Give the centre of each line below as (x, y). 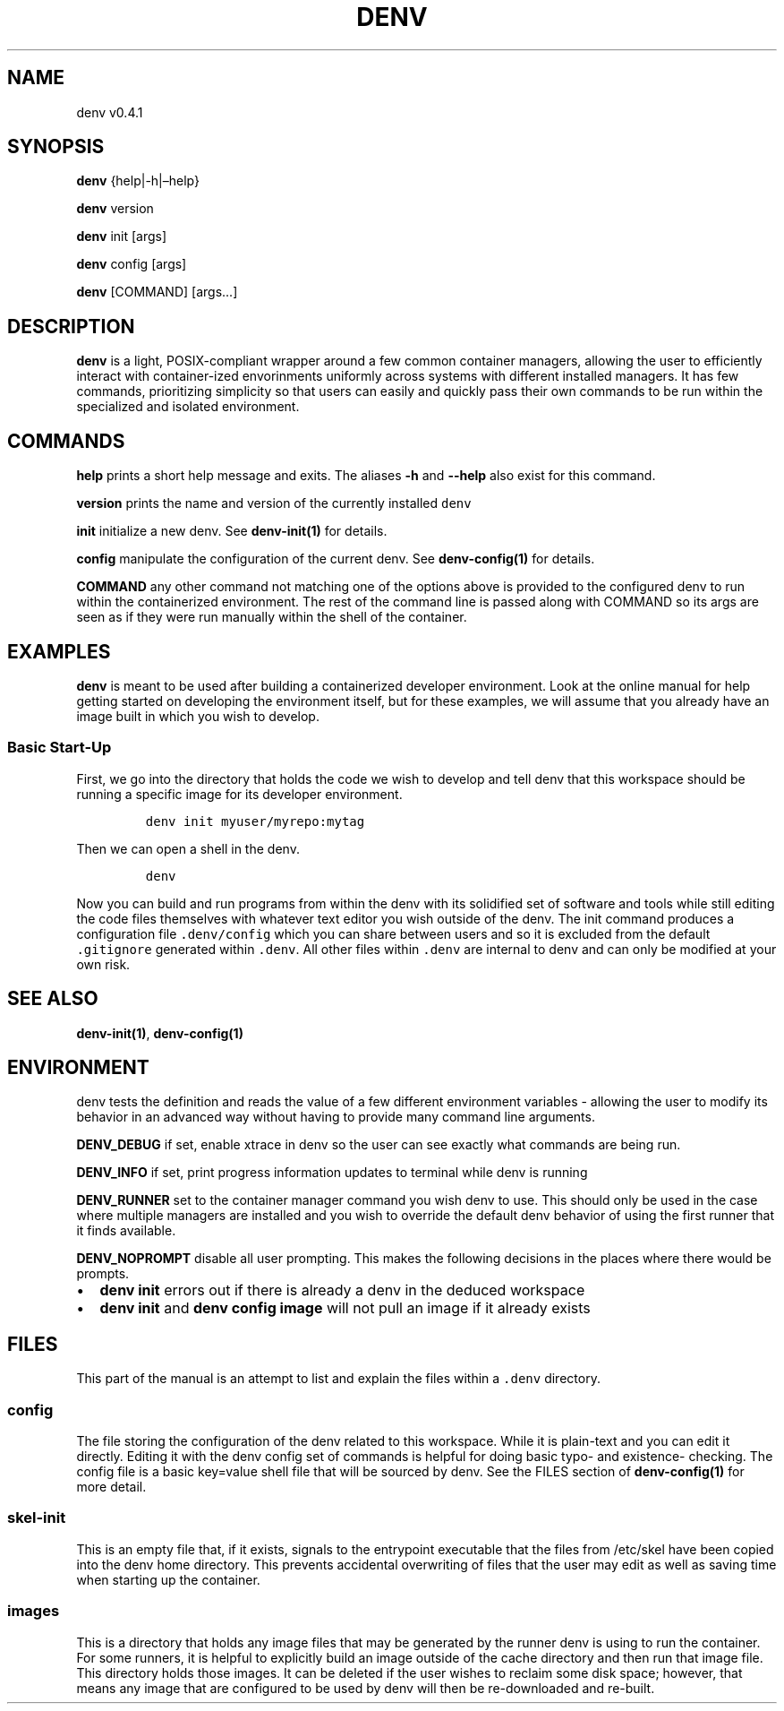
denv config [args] (132, 264)
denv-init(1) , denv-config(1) (160, 1033)
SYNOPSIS (56, 147)
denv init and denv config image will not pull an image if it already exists (345, 1308)
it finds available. (126, 1231)
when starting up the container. (168, 1579)
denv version (115, 209)
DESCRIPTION (71, 326)
